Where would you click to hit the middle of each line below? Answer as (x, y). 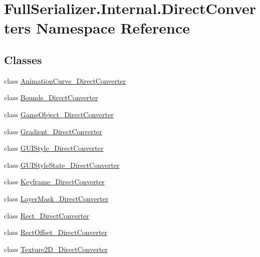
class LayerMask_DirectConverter (56, 198)
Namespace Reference (113, 28)
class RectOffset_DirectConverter (56, 232)
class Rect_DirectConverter (47, 215)
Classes (23, 59)
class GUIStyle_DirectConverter (54, 148)
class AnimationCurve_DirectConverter (65, 80)
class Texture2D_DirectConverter (56, 249)
